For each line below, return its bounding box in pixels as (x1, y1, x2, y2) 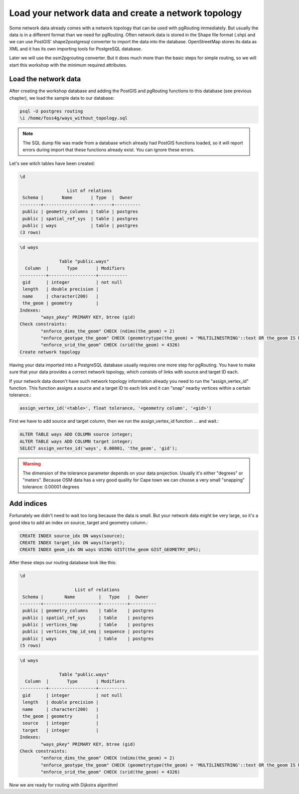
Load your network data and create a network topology (9, 7, 242, 18)
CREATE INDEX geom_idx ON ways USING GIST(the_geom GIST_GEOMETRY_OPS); (19, 547, 201, 553)
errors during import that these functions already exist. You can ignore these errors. (22, 147, 195, 153)
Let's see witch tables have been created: (9, 160, 95, 166)
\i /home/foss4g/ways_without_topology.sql (19, 115, 128, 121)
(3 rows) (19, 230, 41, 235)
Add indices (9, 499, 47, 508)
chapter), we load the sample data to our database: (9, 95, 115, 101)
